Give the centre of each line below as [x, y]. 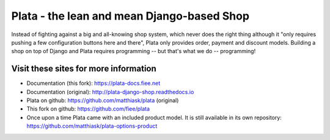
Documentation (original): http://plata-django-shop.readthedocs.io [110, 92]
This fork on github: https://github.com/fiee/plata [88, 109]
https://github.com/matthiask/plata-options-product [92, 126]
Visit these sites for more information [84, 69]
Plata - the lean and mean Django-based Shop [130, 16]
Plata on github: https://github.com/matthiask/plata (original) [103, 100]
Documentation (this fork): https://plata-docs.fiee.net [94, 83]
